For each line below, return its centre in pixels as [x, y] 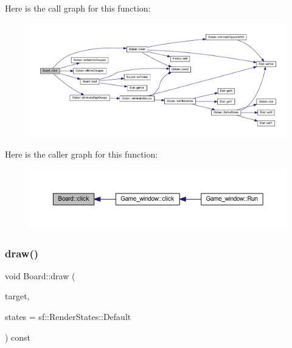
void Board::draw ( [40, 275]
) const [18, 337]
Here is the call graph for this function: [78, 8]
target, [17, 296]
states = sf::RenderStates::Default [68, 317]
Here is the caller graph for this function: [82, 154]
